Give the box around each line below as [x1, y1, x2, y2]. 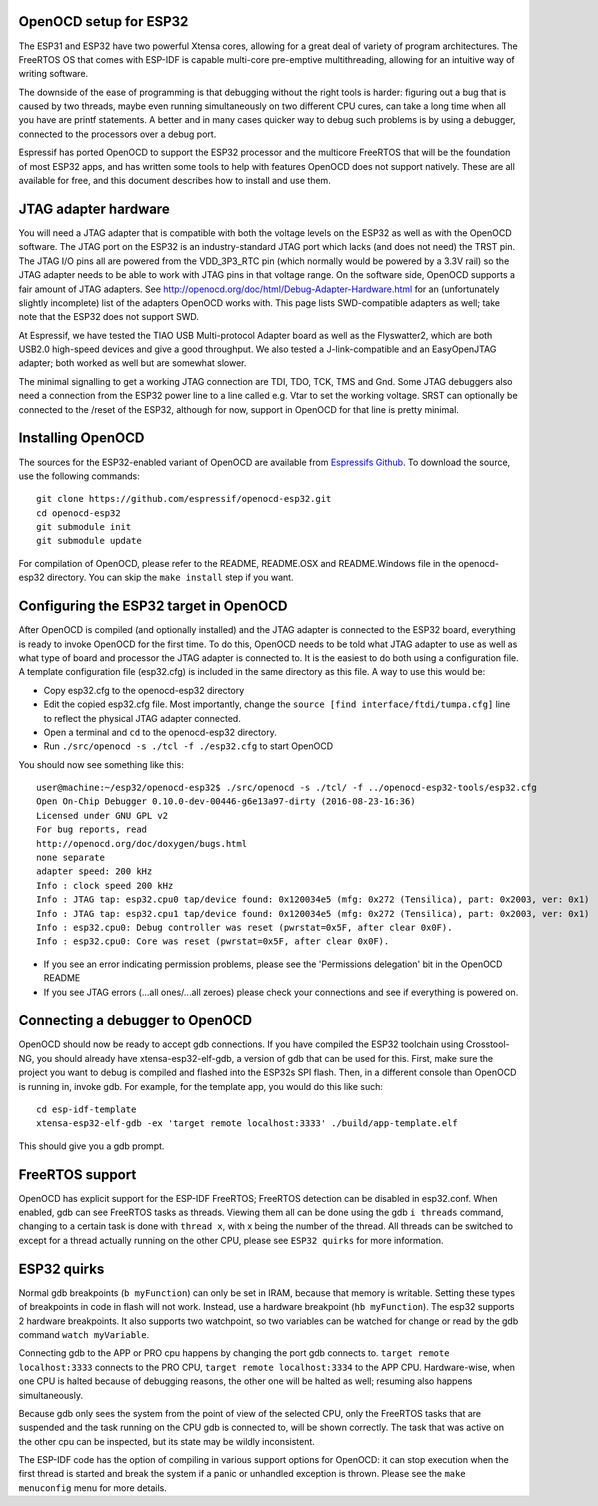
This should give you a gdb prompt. [18, 1140, 165, 1152]
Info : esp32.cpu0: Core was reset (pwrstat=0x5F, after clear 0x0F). [36, 936, 390, 947]
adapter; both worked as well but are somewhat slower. [18, 357, 247, 369]
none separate [36, 852, 105, 864]
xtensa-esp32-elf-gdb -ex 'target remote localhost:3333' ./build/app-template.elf [36, 1118, 459, 1129]
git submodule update [36, 535, 142, 547]
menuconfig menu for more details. [18, 1481, 167, 1494]
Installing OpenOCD [18, 430, 145, 447]
